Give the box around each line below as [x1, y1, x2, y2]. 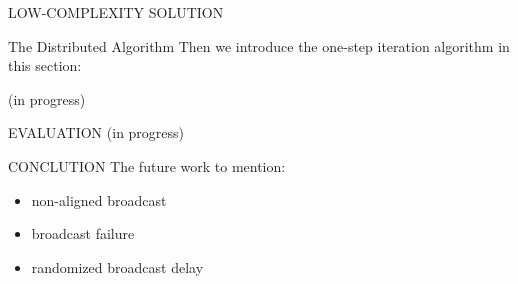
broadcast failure [31, 223, 135, 244]
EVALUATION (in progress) [8, 122, 185, 143]
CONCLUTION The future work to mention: [8, 155, 286, 176]
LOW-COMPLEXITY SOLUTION [8, 2, 224, 22]
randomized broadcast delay [31, 256, 204, 277]
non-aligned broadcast [31, 189, 167, 210]
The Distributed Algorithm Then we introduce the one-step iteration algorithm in [8, 35, 510, 56]
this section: [8, 55, 82, 76]
